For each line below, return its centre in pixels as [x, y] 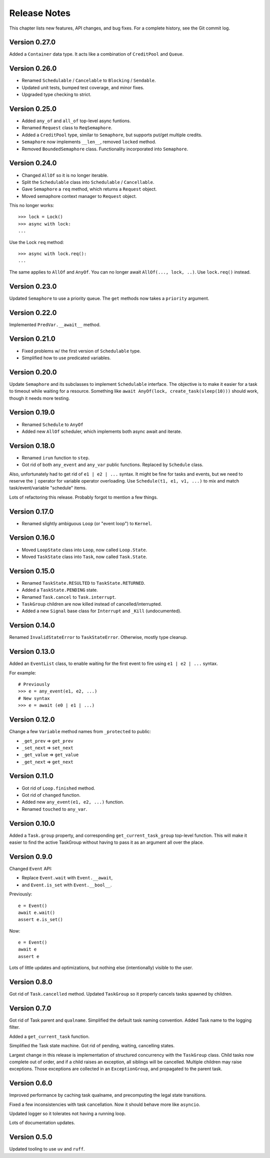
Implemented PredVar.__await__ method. [55, 324]
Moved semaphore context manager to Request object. [79, 196]
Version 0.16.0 [32, 538]
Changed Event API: [31, 868]
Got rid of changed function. [51, 795]
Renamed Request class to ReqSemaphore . [67, 128]
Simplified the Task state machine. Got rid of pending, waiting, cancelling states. [92, 1046]
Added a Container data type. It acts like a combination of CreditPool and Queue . [96, 54]
